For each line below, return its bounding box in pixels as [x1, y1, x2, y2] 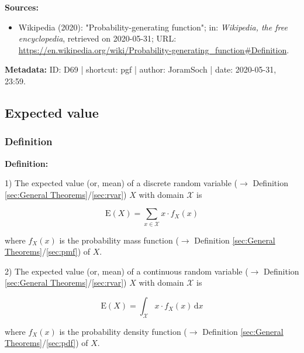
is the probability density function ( [59, 325, 187, 337]
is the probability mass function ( [59, 234, 179, 246]
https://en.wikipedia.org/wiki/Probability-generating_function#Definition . [18, 43, 289, 56]
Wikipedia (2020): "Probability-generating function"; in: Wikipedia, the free [18, 20, 288, 33]
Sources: [5, 1, 39, 13]
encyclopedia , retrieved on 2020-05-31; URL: [18, 32, 177, 44]
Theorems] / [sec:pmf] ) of [5, 245, 91, 258]
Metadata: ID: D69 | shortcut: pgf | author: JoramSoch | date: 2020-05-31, [5, 63, 277, 76]
